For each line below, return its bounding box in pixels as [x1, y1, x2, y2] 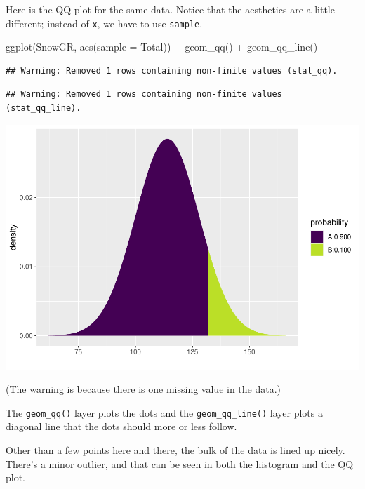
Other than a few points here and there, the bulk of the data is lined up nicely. [6, 442, 345, 457]
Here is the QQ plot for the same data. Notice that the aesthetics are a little [6, 2, 335, 16]
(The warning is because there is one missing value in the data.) [6, 382, 281, 396]
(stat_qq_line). [6, 103, 81, 114]
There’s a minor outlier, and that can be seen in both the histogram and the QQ [6, 456, 354, 471]
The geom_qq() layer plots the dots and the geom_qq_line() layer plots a [6, 405, 323, 420]
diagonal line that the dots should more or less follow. [6, 419, 237, 434]
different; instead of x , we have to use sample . [6, 15, 203, 30]
